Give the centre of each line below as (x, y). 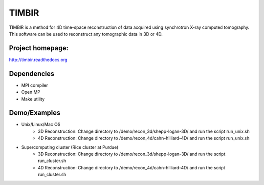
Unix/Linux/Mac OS (41, 124)
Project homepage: (39, 48)
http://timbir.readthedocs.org (38, 60)
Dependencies (32, 73)
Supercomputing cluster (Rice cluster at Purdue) (70, 147)
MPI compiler (35, 85)
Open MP (31, 92)
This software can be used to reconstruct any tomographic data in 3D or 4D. (86, 34)
